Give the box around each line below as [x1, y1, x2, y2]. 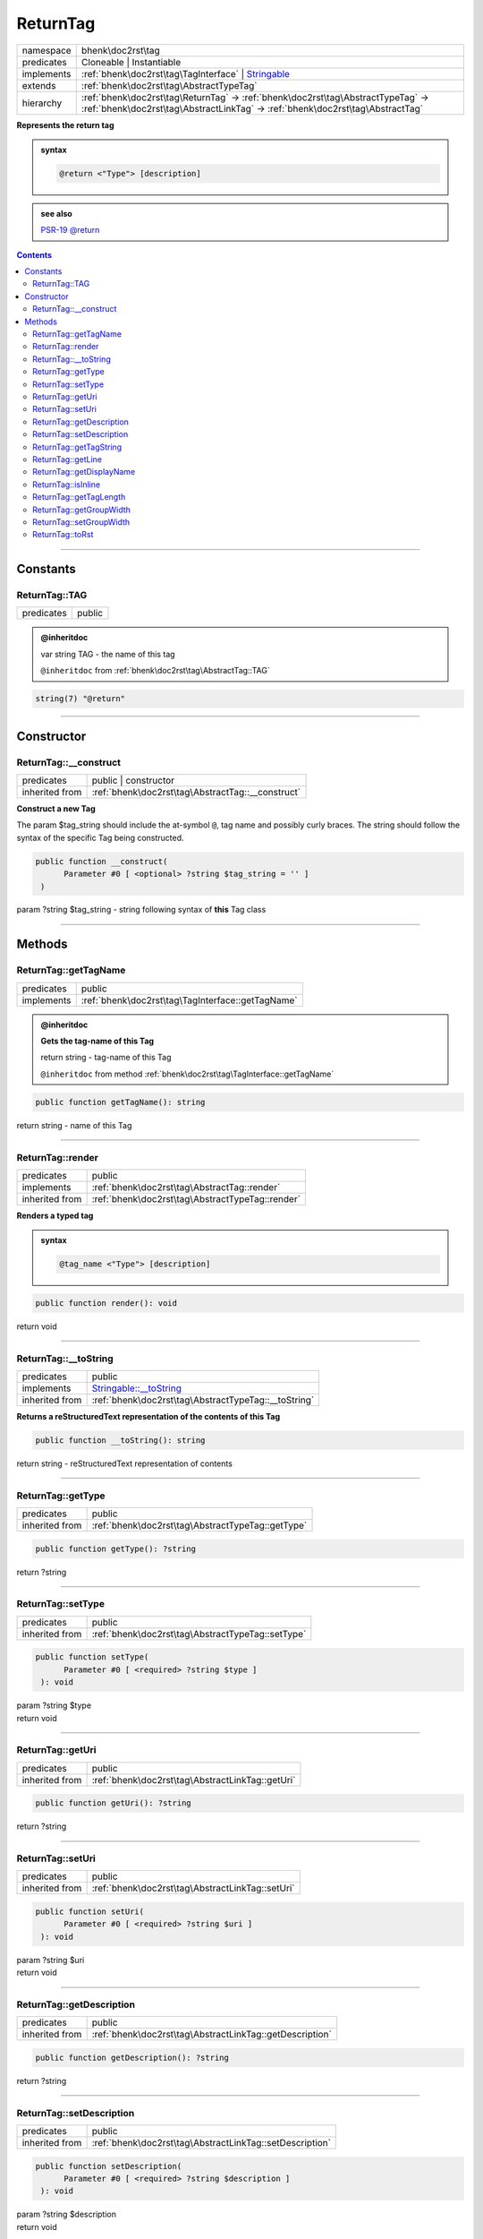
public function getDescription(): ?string [35, 2052, 230, 2063]
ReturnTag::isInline [32, 479, 101, 490]
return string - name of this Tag [16, 1119, 132, 1130]
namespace [21, 44, 72, 56]
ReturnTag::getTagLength [32, 492, 126, 502]
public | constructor [91, 774, 174, 786]
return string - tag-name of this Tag [40, 1052, 172, 1063]
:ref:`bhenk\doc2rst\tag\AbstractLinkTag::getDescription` [91, 2029, 333, 2041]
